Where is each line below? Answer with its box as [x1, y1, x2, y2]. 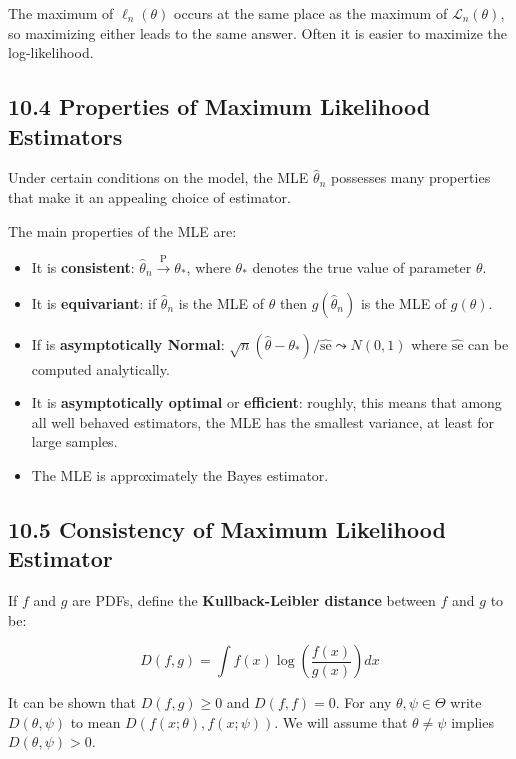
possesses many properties [330, 167, 491, 188]
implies [451, 711, 494, 732]
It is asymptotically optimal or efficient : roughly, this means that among [31, 392, 502, 413]
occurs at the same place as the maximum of [174, 3, 448, 23]
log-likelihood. [8, 42, 94, 63]
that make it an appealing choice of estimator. [8, 186, 291, 207]
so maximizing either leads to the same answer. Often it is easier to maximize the [8, 22, 508, 43]
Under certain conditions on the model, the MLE [8, 167, 309, 188]
